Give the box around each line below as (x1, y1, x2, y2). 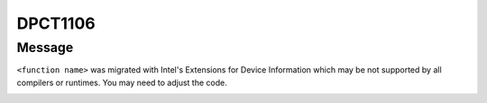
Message (16, 39, 74, 56)
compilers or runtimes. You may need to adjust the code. (16, 77, 227, 88)
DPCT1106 (16, 13, 96, 33)
